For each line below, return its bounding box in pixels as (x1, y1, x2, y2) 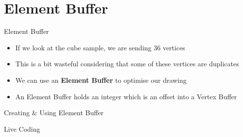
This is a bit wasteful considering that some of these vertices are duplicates (15, 59, 239, 69)
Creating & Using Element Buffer (4, 107, 104, 118)
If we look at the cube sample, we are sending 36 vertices (15, 42, 185, 52)
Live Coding (4, 123, 40, 134)
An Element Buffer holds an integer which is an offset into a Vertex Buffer (15, 91, 237, 101)
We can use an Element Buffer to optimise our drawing (15, 75, 187, 85)
